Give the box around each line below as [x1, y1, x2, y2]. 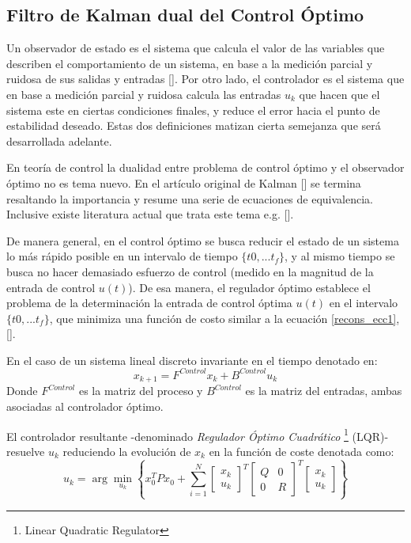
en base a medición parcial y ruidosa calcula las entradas [6, 85, 281, 102]
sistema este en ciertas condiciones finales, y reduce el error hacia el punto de [6, 101, 380, 118]
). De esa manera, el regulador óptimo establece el [128, 279, 371, 295]
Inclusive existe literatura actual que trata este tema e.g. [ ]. [6, 206, 294, 222]
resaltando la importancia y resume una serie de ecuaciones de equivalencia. [6, 190, 373, 207]
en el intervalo [329, 294, 398, 311]
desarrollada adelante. [6, 132, 112, 149]
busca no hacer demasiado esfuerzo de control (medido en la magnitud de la [6, 263, 374, 279]
